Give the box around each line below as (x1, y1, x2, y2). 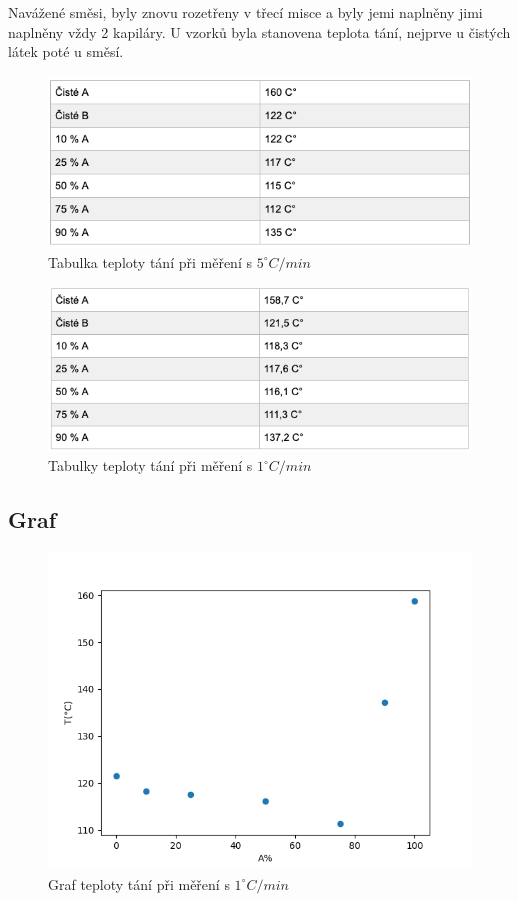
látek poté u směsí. (8, 41, 124, 62)
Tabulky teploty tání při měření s (48, 455, 253, 476)
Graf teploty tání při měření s (48, 873, 230, 894)
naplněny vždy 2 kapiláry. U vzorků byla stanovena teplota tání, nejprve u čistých (8, 21, 511, 42)
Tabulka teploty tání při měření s (48, 251, 252, 272)
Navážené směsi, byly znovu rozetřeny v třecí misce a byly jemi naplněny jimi (8, 2, 483, 22)
